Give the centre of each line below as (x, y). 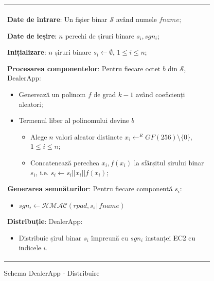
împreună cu (110, 237)
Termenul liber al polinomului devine (74, 120)
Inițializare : (27, 52)
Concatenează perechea (65, 162)
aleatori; (31, 104)
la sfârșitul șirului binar (169, 162)
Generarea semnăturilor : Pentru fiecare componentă (90, 189)
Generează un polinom (52, 94)
